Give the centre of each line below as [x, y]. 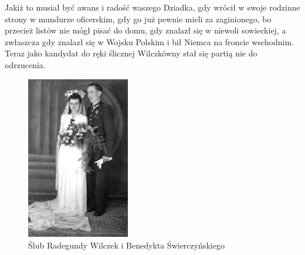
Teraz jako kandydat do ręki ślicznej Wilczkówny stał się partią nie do [131, 53]
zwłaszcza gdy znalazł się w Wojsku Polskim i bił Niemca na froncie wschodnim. [150, 41]
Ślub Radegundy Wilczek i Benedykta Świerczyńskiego [126, 245]
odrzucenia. [25, 64]
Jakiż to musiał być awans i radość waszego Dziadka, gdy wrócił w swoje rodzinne [152, 7]
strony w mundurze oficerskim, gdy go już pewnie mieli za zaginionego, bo [138, 19]
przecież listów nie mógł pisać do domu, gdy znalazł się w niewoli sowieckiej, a [145, 30]
